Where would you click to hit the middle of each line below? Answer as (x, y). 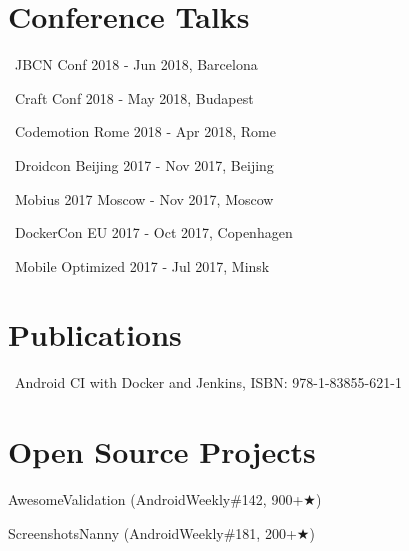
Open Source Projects (162, 451)
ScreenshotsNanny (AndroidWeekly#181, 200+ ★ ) (161, 532)
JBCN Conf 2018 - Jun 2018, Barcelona (136, 64)
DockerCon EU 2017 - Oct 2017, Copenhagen (153, 232)
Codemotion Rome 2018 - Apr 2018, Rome (145, 131)
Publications (95, 334)
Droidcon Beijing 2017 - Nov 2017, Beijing (144, 164)
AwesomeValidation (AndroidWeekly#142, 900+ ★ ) (165, 499)
